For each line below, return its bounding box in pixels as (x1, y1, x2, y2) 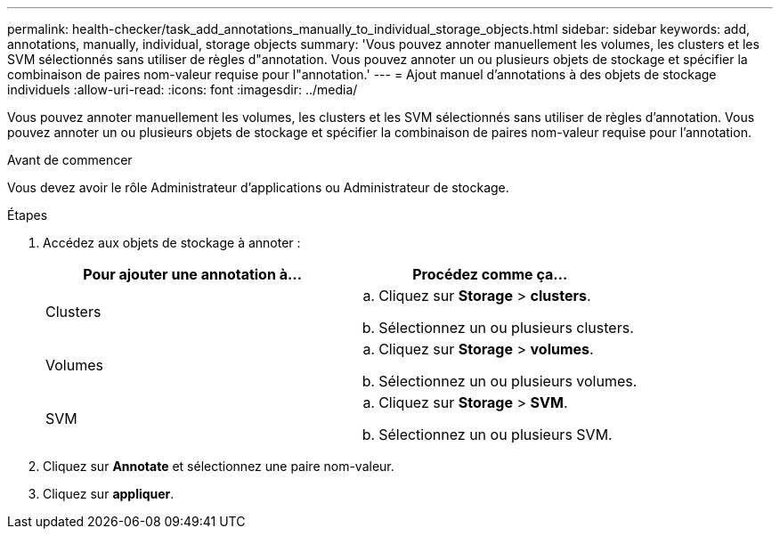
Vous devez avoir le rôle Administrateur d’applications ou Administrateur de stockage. (7, 180, 509, 195)
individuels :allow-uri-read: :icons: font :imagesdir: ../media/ (7, 82, 358, 97)
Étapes (7, 207, 48, 223)
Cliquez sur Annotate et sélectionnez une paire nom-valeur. (43, 459, 394, 474)
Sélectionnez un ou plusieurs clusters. (378, 319, 634, 337)
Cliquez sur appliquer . (43, 486, 175, 501)
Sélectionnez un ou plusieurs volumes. (378, 372, 638, 390)
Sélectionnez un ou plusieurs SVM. (378, 426, 613, 443)
